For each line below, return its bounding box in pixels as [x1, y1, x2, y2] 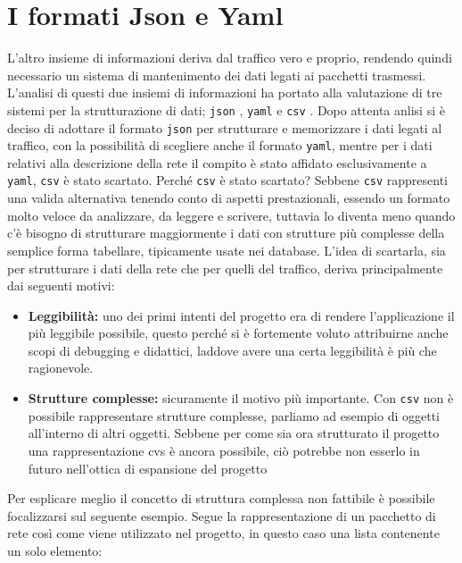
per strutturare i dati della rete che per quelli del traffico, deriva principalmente [7, 258, 443, 277]
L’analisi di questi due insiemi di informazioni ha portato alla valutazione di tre [7, 83, 442, 102]
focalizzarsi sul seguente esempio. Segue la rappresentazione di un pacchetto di [7, 506, 436, 525]
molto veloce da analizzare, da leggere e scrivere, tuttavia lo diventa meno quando [7, 206, 456, 224]
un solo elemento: [7, 541, 103, 559]
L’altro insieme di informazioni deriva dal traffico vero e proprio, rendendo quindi [7, 48, 452, 67]
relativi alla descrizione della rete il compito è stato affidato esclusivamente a [7, 153, 427, 172]
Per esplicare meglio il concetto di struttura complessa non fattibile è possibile [7, 489, 435, 508]
